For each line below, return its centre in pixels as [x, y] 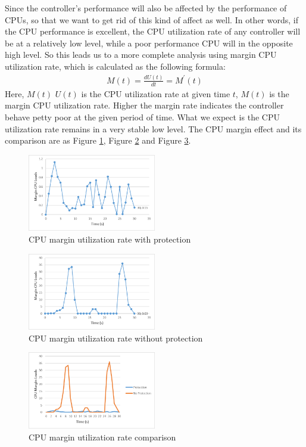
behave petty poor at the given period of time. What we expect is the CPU [142, 117]
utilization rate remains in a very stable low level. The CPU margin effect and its [153, 128]
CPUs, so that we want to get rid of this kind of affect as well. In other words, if [152, 19]
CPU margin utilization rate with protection [110, 239]
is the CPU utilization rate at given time [156, 93]
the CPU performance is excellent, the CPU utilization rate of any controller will [153, 31]
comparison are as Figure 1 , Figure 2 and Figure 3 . [98, 140]
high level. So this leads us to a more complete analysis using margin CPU [141, 55]
